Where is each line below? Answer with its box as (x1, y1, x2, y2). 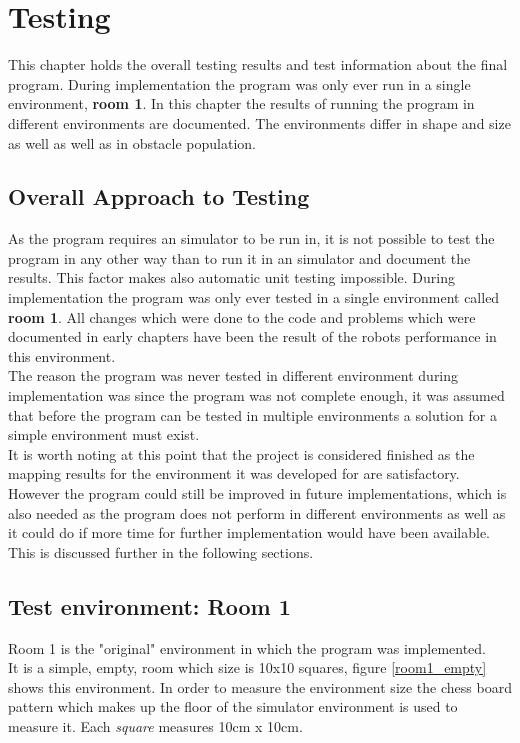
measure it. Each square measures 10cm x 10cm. (8, 715, 303, 736)
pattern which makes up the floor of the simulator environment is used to (8, 696, 458, 717)
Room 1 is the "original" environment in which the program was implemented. (8, 637, 487, 658)
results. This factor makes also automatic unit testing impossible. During (8, 267, 455, 288)
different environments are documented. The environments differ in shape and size (8, 112, 511, 133)
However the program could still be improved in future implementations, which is (8, 483, 507, 504)
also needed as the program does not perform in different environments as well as (8, 502, 506, 523)
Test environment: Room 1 (8, 590, 291, 621)
